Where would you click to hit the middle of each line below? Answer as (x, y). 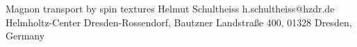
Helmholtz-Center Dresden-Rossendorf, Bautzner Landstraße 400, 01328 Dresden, (179, 22)
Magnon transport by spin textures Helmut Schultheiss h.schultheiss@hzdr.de (170, 8)
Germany (25, 36)
